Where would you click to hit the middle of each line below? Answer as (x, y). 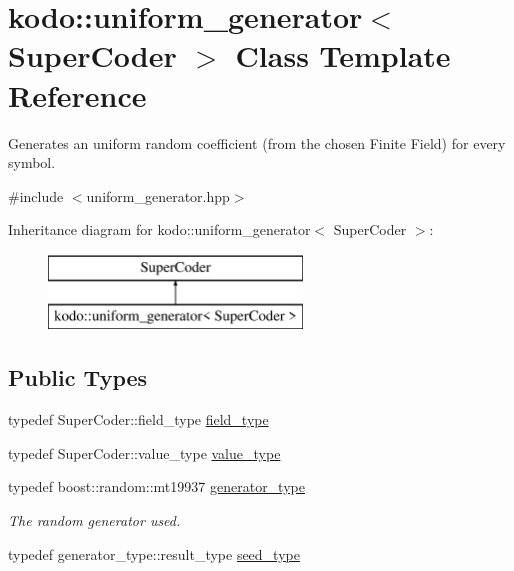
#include (36, 195)
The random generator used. (94, 520)
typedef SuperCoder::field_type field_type (138, 419)
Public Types (78, 377)
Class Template (343, 55)
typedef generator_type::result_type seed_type (154, 553)
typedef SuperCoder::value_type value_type (144, 452)
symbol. (32, 162)
